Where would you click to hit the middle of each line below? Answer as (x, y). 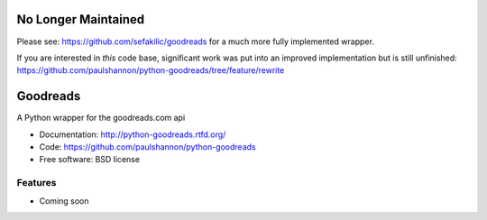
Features (37, 183)
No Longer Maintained (81, 19)
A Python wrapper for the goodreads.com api (101, 118)
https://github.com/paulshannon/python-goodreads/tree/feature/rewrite (151, 70)
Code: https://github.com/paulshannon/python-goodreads (147, 147)
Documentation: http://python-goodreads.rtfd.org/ (133, 134)
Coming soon (64, 201)
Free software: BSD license (89, 160)
